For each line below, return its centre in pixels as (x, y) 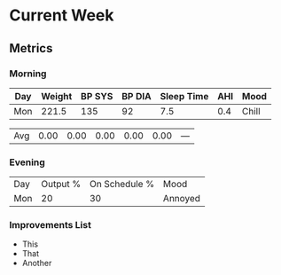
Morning (28, 74)
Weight (57, 96)
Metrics (31, 48)
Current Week (62, 16)
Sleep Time (184, 96)
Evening (27, 162)
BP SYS (97, 96)
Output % (61, 185)
